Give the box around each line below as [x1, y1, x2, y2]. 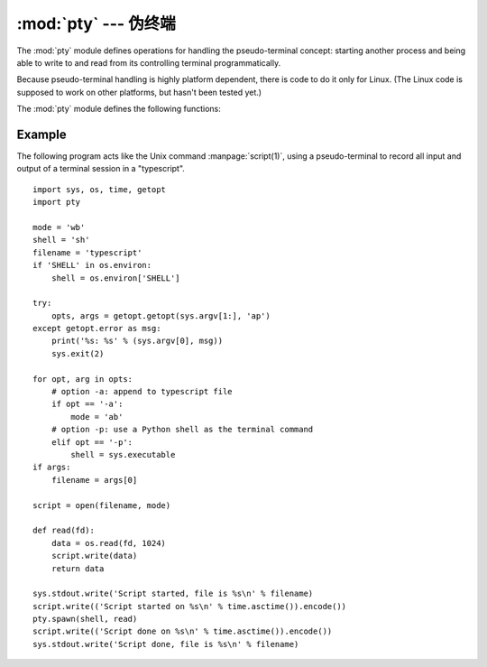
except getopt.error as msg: [32, 323, 161, 334]
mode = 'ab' [70, 412, 124, 422]
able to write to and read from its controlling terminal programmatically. [16, 57, 281, 68]
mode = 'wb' [32, 222, 86, 232]
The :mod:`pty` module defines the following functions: [16, 104, 221, 115]
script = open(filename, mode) [32, 500, 171, 510]
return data [51, 563, 105, 573]
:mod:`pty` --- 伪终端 [16, 14, 176, 33]
